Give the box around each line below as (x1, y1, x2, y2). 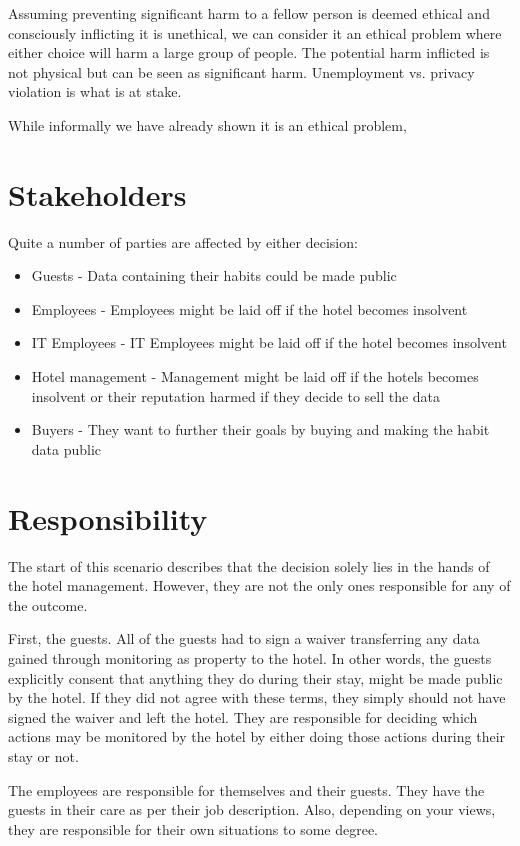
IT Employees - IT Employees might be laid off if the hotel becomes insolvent (31, 332, 507, 353)
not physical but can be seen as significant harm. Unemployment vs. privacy (8, 61, 475, 82)
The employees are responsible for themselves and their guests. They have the (8, 779, 485, 800)
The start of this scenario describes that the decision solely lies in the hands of (8, 555, 490, 576)
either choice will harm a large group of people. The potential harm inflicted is (8, 42, 490, 63)
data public (31, 438, 102, 459)
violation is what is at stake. (8, 81, 182, 102)
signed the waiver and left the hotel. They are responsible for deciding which (8, 706, 478, 727)
